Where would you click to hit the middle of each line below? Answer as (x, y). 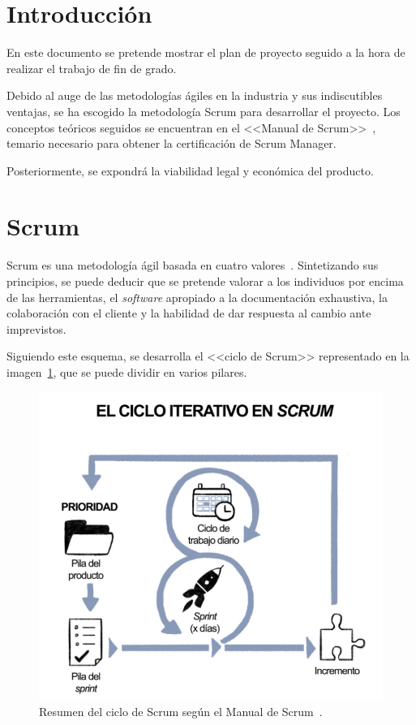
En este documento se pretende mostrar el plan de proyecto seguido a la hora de (206, 52)
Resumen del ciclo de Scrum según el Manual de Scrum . (181, 711)
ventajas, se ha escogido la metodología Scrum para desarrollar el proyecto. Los (204, 111)
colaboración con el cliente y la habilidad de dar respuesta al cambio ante (189, 313)
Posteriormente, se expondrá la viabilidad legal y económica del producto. (190, 170)
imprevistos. (36, 328)
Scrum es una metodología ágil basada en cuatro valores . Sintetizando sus (193, 265)
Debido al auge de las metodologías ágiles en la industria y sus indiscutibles (195, 95)
